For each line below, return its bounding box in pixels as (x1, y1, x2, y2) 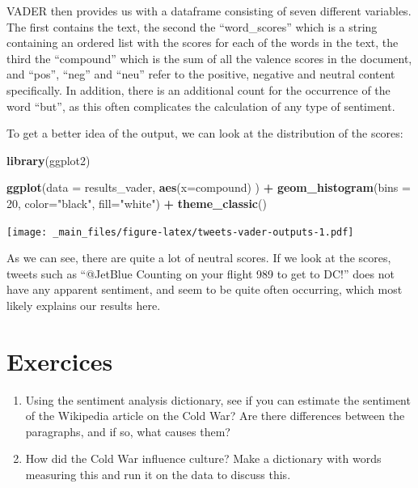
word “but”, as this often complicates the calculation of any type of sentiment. (6, 97, 395, 114)
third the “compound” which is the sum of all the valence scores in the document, (6, 49, 412, 66)
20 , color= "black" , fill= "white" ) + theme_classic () (6, 194, 267, 211)
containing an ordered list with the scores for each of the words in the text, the (6, 34, 399, 51)
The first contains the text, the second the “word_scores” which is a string (6, 18, 378, 35)
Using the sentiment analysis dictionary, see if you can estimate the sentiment (25, 391, 411, 408)
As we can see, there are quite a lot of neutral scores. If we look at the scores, (6, 249, 391, 266)
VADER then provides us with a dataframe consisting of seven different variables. (6, 2, 412, 19)
